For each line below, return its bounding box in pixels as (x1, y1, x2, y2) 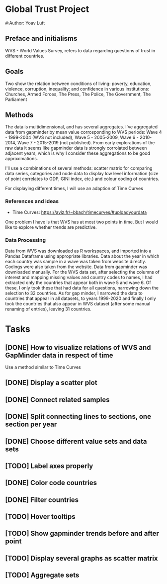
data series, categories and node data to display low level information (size (5, 171, 159, 177)
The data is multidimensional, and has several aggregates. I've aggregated (5, 124, 158, 130)
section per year (5, 420, 57, 429)
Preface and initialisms (5, 34, 78, 43)
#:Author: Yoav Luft (5, 20, 45, 26)
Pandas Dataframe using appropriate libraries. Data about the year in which (5, 253, 160, 259)
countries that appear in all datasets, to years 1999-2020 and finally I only (5, 295, 157, 301)
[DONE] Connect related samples (5, 395, 110, 404)
